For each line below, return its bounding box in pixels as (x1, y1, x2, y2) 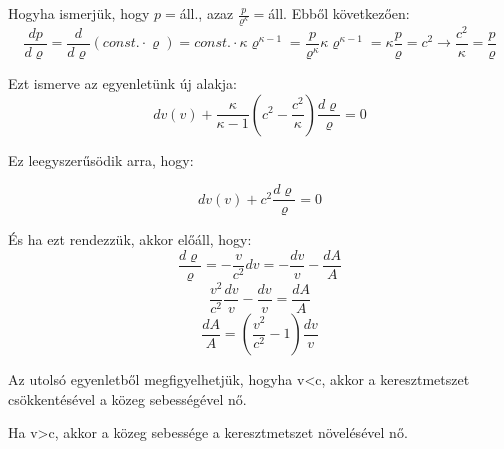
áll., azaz (179, 3, 234, 23)
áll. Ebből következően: (268, 3, 410, 23)
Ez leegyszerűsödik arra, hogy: (8, 149, 194, 170)
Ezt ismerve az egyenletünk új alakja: (8, 72, 237, 93)
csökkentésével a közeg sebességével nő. (8, 388, 247, 409)
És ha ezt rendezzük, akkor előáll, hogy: (8, 229, 252, 250)
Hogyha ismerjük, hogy (8, 3, 150, 23)
